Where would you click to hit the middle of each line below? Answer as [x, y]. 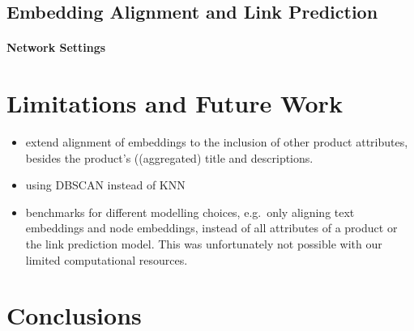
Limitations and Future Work [175, 103]
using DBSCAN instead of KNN [105, 185]
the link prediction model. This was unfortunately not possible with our [204, 244]
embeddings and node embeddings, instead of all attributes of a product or [211, 228]
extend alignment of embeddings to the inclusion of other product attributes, [217, 142]
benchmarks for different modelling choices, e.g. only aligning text [190, 212]
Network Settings [56, 47]
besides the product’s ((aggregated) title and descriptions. [169, 157]
